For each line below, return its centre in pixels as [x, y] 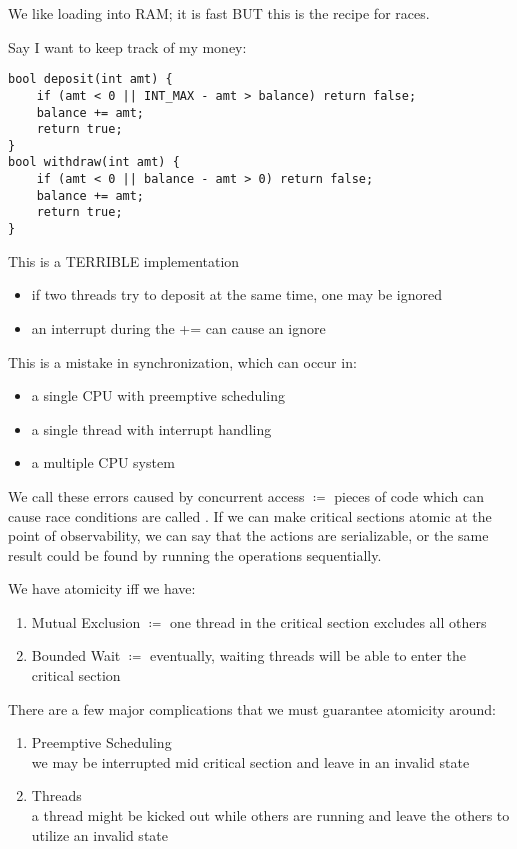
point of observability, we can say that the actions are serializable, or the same [248, 535]
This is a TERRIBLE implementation [124, 260]
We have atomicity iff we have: [102, 588]
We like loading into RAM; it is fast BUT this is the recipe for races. [219, 13]
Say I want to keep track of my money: [127, 46]
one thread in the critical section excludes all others [328, 621]
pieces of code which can [409, 495]
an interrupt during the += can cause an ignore [178, 327]
